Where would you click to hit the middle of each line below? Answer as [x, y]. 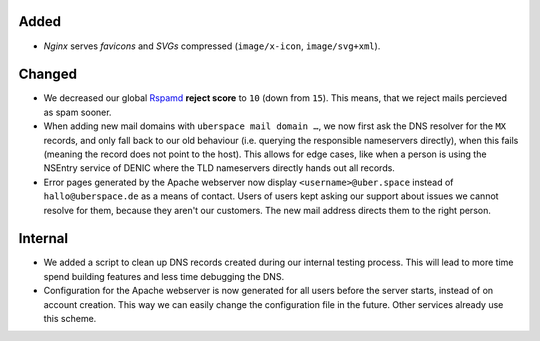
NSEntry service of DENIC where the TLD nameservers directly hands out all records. [219, 168]
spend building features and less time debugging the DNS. [164, 276]
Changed [47, 74]
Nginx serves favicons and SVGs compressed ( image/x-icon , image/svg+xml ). [212, 46]
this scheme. [70, 319]
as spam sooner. [77, 112]
